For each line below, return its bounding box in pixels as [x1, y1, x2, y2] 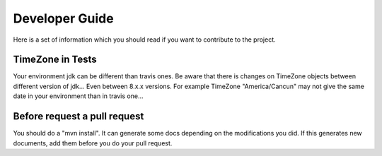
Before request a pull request [13, 110, 144, 123]
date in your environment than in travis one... [13, 92, 144, 100]
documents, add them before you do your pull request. [13, 138, 173, 148]
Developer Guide [13, 11, 114, 26]
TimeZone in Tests [13, 54, 97, 66]
